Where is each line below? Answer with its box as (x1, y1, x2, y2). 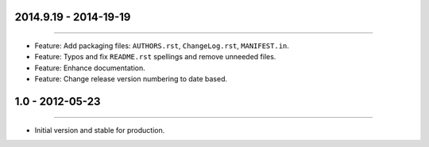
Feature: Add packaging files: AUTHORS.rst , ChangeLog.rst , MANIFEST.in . (34, 41, 290, 51)
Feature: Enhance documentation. (34, 63, 146, 73)
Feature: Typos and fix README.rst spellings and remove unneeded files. (34, 52, 276, 62)
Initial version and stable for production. (34, 125, 165, 134)
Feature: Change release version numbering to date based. (34, 74, 228, 84)
